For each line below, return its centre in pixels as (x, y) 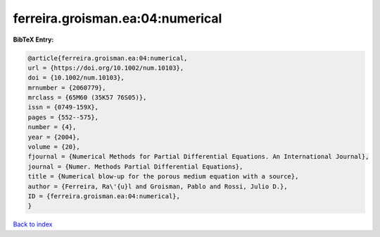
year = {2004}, (54, 137)
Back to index (33, 224)
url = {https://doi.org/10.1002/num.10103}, (106, 68)
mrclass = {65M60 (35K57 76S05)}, (87, 98)
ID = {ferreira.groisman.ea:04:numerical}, (104, 196)
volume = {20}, (54, 147)
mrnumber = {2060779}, (67, 87)
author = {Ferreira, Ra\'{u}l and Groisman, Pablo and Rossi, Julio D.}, (158, 186)
